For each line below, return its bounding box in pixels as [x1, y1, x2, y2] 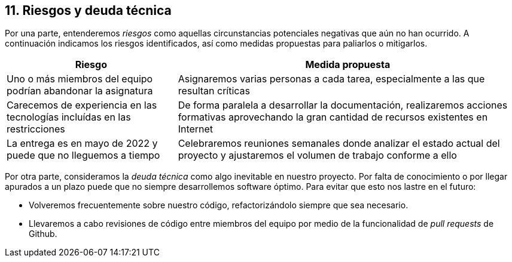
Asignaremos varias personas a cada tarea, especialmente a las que [178, 73, 485, 85]
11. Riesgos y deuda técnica [5, 3, 172, 18]
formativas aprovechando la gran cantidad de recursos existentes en [178, 111, 488, 124]
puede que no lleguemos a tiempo [7, 149, 160, 162]
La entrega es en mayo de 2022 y [7, 137, 158, 150]
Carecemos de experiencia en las [7, 99, 157, 112]
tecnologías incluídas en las [7, 111, 131, 124]
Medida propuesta [305, 58, 391, 71]
